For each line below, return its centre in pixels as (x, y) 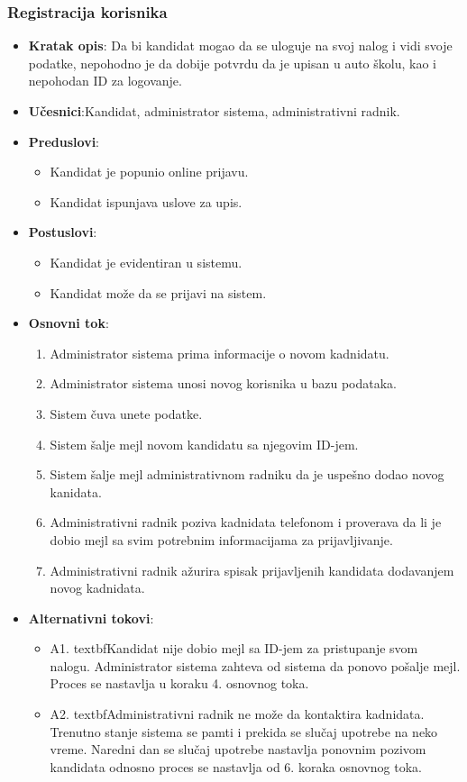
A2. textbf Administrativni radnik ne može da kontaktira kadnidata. (237, 714)
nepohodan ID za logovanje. (105, 81)
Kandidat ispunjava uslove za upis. (146, 201)
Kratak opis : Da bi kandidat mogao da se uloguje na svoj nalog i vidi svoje (240, 45)
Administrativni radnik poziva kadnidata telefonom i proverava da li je (246, 522)
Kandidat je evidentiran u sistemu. (146, 262)
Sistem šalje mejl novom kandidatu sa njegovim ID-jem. (204, 444)
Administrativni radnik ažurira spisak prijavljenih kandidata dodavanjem (252, 570)
